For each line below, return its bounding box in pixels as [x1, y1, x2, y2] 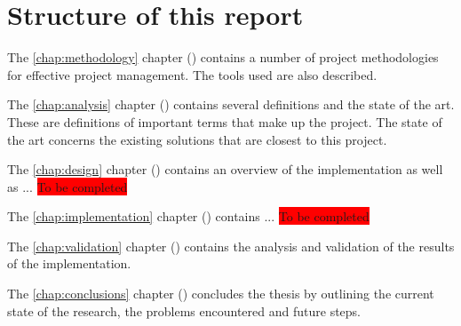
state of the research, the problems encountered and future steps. [7, 301, 362, 320]
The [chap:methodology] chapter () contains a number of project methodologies [7, 48, 439, 67]
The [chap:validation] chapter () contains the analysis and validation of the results [7, 236, 455, 255]
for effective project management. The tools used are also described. [7, 65, 378, 83]
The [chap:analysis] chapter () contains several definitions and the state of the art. [7, 95, 455, 114]
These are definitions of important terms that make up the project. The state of [7, 112, 442, 131]
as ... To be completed [7, 177, 128, 195]
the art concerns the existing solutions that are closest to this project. [7, 130, 387, 148]
